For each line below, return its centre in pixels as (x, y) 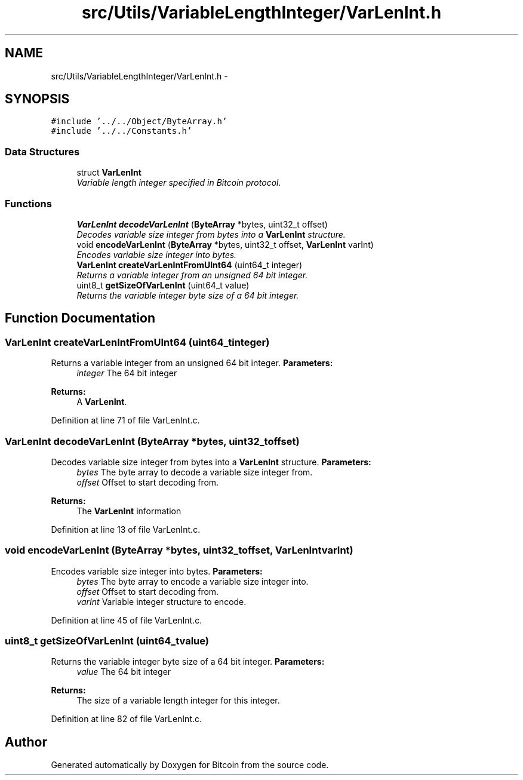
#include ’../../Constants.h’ (121, 131)
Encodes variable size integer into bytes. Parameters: (157, 571)
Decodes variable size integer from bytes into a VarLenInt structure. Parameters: (211, 462)
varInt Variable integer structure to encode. (161, 601)
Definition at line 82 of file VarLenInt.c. (127, 719)
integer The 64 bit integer (127, 373)
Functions (28, 203)
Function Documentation (80, 318)
